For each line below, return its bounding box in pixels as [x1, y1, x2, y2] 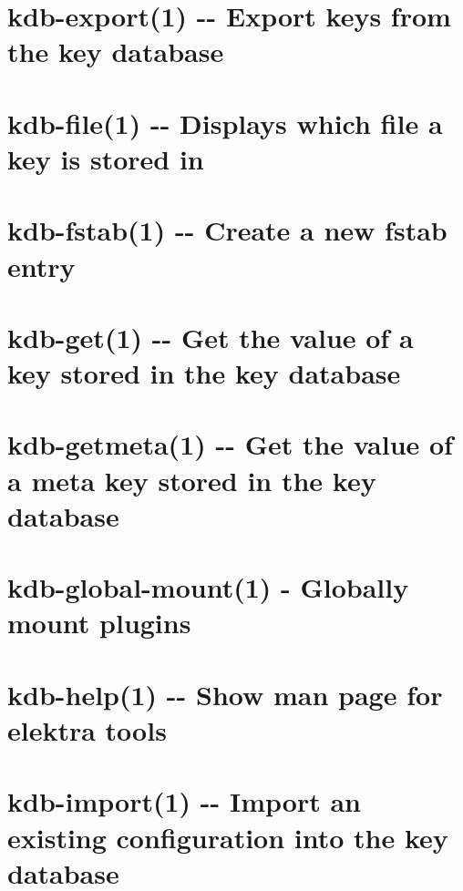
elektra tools [7, 711, 167, 748]
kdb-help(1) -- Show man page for [7, 675, 443, 712]
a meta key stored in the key [7, 461, 376, 498]
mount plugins [7, 604, 191, 641]
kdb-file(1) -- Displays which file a [7, 104, 443, 141]
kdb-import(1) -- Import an [7, 783, 361, 820]
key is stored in [7, 139, 204, 177]
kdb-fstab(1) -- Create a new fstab [7, 211, 448, 249]
